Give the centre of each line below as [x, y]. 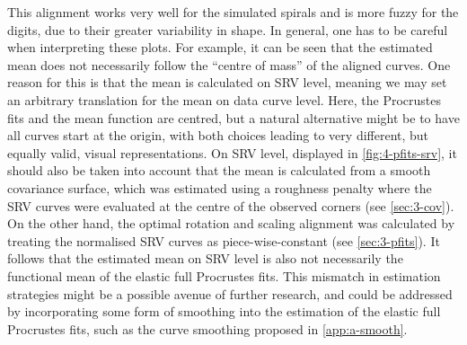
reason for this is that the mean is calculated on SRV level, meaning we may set [227, 82]
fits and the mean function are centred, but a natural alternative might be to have [233, 117]
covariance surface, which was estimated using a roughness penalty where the [220, 187]
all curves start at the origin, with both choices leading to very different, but [218, 135]
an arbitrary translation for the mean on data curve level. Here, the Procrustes [225, 99]
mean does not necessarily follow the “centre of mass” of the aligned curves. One [229, 64]
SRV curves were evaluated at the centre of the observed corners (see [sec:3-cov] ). [231, 205]
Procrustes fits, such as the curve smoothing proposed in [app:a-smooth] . [207, 328]
